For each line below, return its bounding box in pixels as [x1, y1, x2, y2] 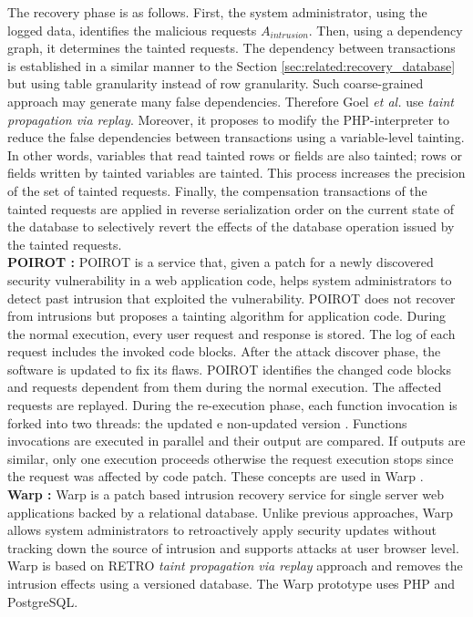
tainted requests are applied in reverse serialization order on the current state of [7, 199, 454, 218]
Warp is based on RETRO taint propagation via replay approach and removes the [7, 556, 463, 575]
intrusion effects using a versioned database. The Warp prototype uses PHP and [7, 574, 456, 592]
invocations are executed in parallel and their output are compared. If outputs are [7, 431, 466, 450]
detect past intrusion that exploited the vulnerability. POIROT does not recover [7, 288, 456, 307]
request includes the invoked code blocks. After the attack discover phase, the [7, 342, 441, 361]
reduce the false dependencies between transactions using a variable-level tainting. [7, 128, 465, 147]
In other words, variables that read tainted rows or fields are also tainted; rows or [7, 145, 462, 164]
